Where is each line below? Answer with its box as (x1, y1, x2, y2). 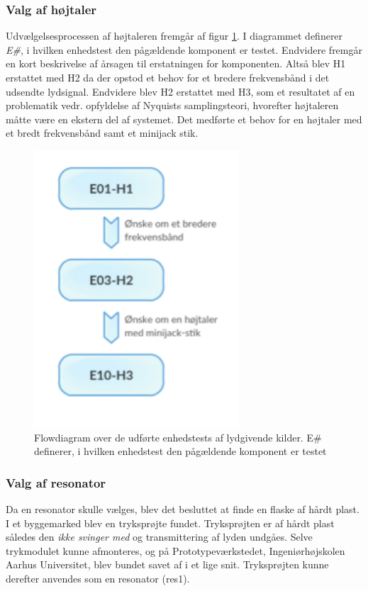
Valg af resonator (6, 473, 106, 491)
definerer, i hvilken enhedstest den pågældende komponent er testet (34, 444, 327, 458)
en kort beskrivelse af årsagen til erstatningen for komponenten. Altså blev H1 (6, 56, 346, 71)
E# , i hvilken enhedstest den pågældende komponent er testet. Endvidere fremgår (6, 42, 362, 57)
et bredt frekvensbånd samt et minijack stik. (6, 125, 199, 140)
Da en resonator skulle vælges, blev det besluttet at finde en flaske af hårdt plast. (6, 501, 359, 516)
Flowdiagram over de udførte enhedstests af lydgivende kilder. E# (34, 429, 322, 444)
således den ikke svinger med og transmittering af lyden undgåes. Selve (6, 529, 313, 544)
